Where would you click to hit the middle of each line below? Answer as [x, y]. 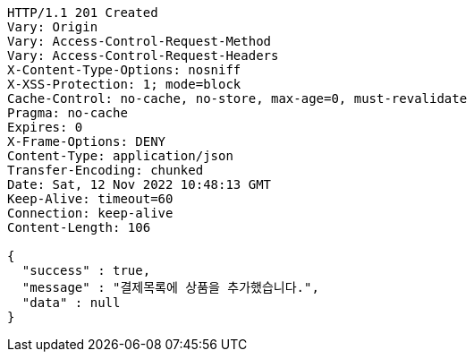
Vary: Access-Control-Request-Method [140, 41]
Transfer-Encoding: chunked [106, 170]
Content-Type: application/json [120, 156]
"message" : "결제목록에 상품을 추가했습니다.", [170, 287]
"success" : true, [86, 270]
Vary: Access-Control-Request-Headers [143, 56]
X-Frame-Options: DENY [87, 141]
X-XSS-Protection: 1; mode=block [124, 84]
